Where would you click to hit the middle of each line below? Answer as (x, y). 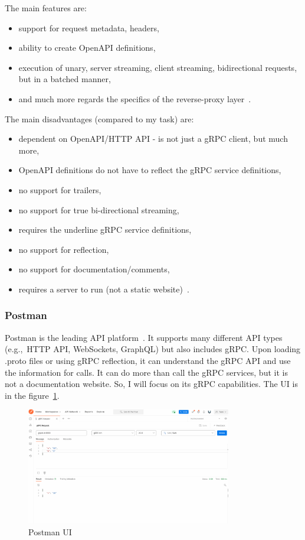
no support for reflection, (64, 249)
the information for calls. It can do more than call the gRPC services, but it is (146, 372)
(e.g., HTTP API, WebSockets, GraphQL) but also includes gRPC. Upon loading (153, 349)
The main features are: (46, 8)
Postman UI (50, 531)
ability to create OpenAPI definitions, (87, 48)
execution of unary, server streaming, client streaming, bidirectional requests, (158, 67)
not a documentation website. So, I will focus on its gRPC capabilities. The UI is (151, 384)
